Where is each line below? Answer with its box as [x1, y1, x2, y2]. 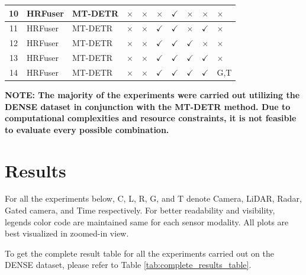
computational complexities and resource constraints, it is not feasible [5, 112, 297, 124]
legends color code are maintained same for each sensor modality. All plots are [5, 215, 289, 228]
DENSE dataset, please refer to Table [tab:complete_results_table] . [5, 258, 252, 271]
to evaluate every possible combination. [5, 123, 169, 135]
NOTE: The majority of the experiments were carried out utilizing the [5, 88, 300, 101]
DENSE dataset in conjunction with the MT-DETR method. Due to [5, 100, 291, 112]
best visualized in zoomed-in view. [5, 227, 129, 240]
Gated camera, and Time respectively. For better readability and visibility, [5, 204, 275, 216]
